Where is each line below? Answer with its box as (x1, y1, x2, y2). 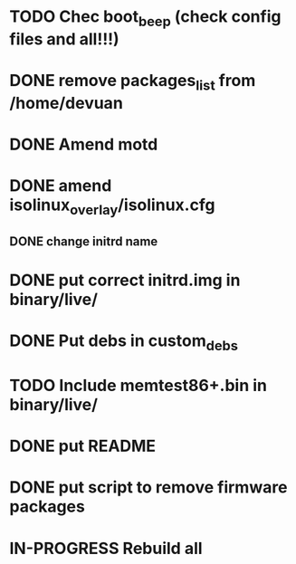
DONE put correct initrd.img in (9, 270, 241, 291)
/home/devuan (9, 92, 124, 113)
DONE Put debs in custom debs (9, 330, 238, 354)
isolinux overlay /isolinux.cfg (9, 195, 215, 218)
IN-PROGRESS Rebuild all (9, 538, 203, 559)
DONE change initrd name (9, 234, 158, 249)
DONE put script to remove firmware (9, 477, 288, 498)
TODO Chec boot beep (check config (9, 6, 282, 30)
